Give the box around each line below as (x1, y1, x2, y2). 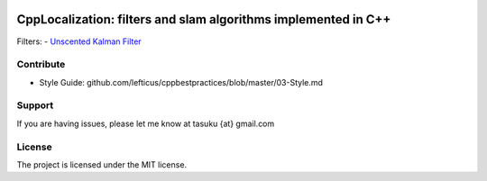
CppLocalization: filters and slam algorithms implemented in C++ (16, 12, 391, 27)
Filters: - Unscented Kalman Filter (16, 36, 142, 47)
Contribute (16, 59, 66, 71)
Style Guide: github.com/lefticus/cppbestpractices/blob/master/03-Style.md (39, 77, 324, 87)
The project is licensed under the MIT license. (16, 158, 188, 170)
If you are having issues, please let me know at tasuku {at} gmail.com (16, 118, 275, 129)
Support (16, 99, 54, 112)
